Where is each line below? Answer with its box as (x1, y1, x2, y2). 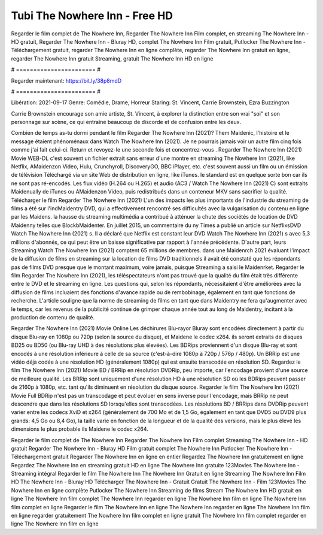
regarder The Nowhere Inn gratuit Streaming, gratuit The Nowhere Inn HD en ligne (11, 55, 214, 62)
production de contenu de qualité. (11, 314, 95, 321)
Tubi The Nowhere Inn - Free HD (11, 9, 173, 22)
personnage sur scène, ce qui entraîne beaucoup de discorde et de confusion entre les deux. (11, 119, 242, 126)
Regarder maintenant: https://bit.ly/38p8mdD (11, 77, 122, 84)
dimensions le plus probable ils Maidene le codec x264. (11, 425, 149, 433)
